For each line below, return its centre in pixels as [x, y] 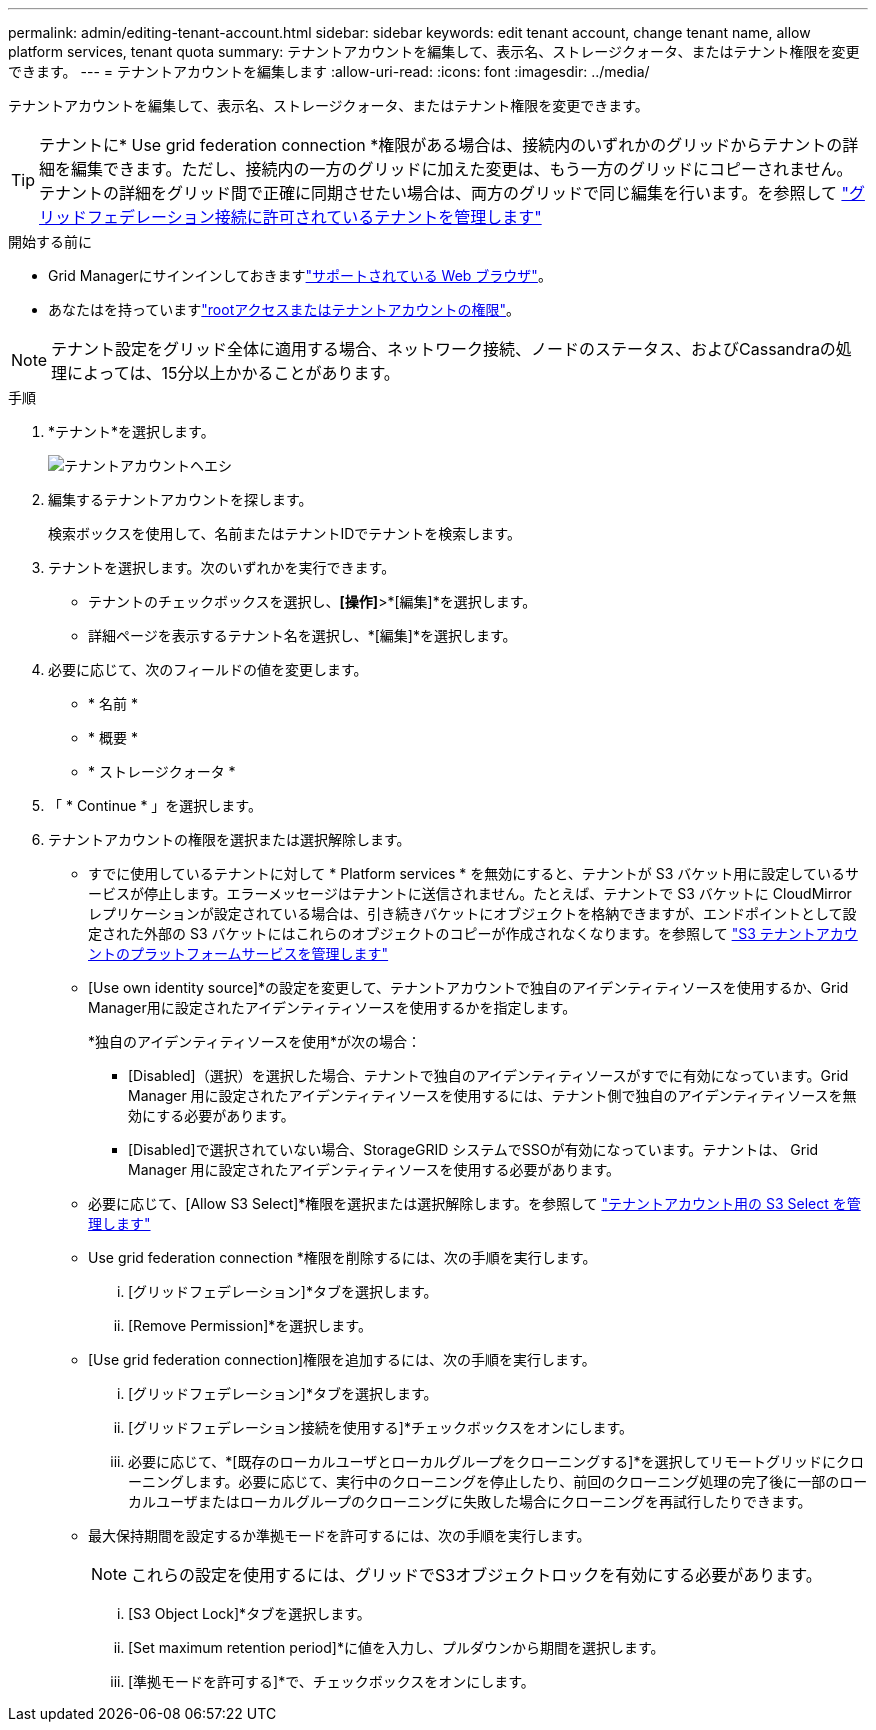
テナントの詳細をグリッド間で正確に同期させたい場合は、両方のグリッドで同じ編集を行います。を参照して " [444, 193]
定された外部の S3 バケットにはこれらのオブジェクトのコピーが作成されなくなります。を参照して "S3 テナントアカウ [473, 933]
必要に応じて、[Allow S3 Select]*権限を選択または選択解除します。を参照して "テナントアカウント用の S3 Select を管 [474, 1203]
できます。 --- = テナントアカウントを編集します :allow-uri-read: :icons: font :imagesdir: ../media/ [329, 71]
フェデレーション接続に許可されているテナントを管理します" [314, 217]
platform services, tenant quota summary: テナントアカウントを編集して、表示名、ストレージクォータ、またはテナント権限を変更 [434, 51]
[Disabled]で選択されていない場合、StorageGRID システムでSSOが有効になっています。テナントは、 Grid [473, 1149]
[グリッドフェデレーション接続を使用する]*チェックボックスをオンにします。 [381, 1427]
